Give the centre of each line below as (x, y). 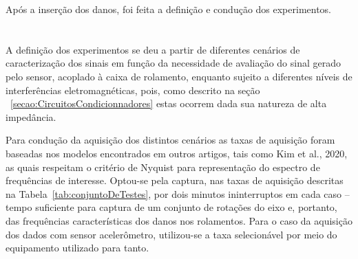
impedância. (31, 116)
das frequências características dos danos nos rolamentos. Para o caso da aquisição (179, 220)
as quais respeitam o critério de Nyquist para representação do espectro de (163, 167)
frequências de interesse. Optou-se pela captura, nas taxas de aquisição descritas (175, 180)
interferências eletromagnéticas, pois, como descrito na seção (133, 90)
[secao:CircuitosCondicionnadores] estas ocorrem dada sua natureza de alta (169, 103)
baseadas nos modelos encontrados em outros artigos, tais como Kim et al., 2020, (177, 153)
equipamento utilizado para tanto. (77, 248)
